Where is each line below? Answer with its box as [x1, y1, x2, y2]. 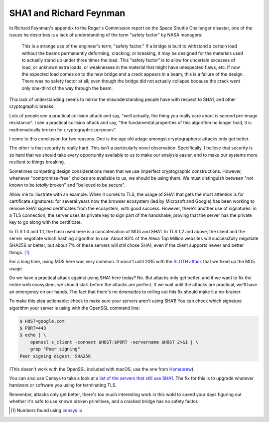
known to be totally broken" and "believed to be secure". [9, 182, 126, 188]
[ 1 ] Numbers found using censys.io [10, 408, 82, 414]
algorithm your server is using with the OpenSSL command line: [9, 305, 140, 311]
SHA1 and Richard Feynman [9, 7, 126, 18]
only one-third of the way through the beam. [21, 85, 113, 91]
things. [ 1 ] [9, 249, 30, 255]
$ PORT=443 [19, 325, 46, 331]
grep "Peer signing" [30, 346, 81, 352]
